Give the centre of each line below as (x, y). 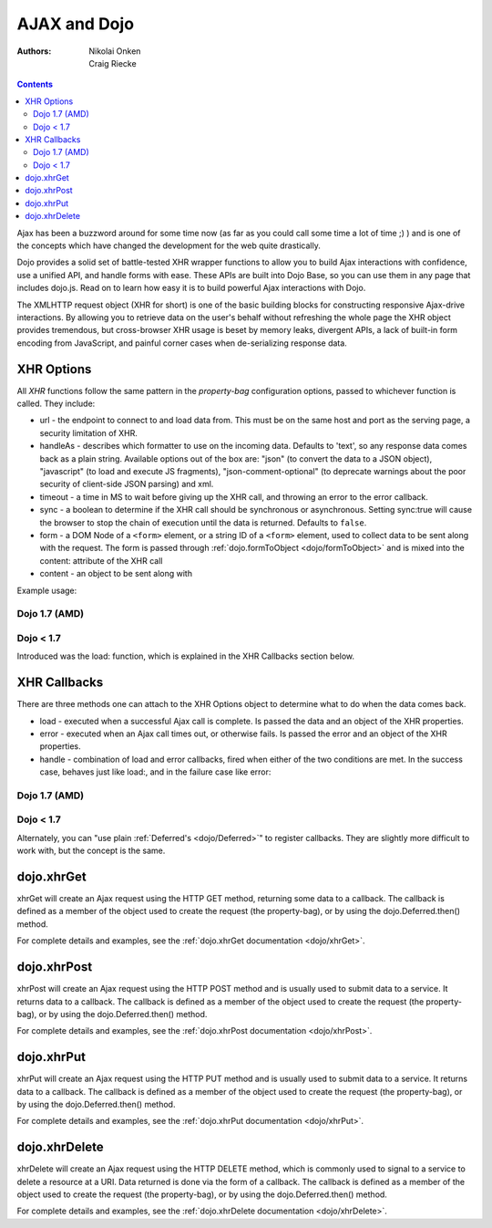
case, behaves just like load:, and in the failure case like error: (155, 772)
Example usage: (47, 590)
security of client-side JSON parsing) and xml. (127, 484)
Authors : (34, 51)
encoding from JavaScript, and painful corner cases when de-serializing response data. (182, 343)
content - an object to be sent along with (116, 574)
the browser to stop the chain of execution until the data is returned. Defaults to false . (203, 522)
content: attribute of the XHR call (101, 560)
